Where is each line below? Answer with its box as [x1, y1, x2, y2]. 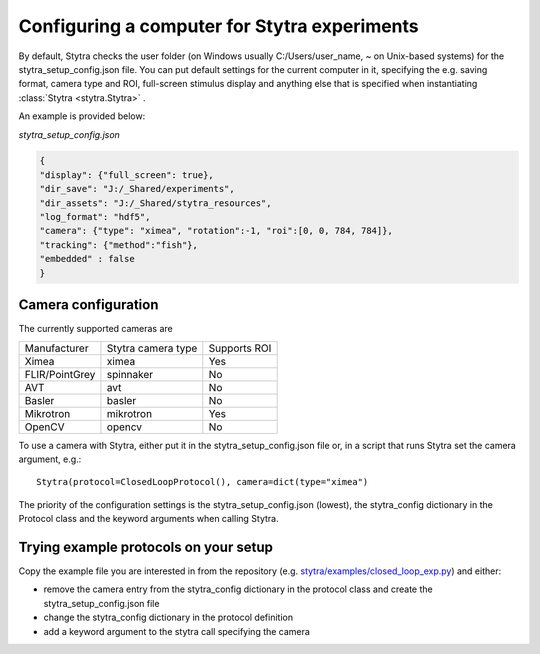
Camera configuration [18, 296, 159, 314]
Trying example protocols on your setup [18, 538, 274, 555]
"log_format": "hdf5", [39, 211, 151, 223]
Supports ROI [208, 341, 272, 355]
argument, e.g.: [18, 453, 82, 465]
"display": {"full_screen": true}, [39, 169, 214, 180]
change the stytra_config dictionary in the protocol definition [43, 611, 294, 624]
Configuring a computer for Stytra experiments [18, 15, 419, 37]
